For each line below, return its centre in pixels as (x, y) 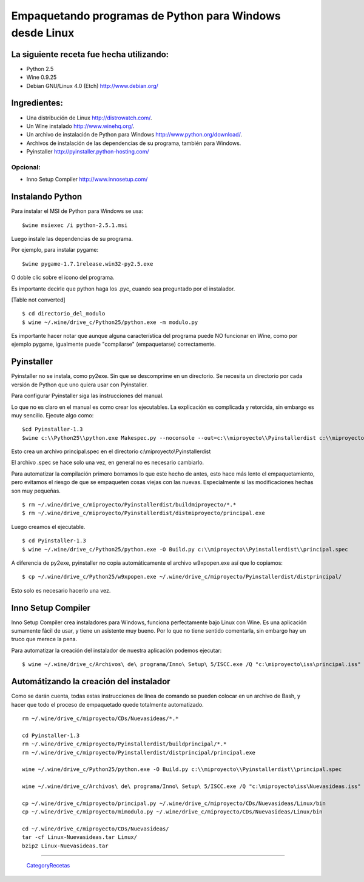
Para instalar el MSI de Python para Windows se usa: (77, 211)
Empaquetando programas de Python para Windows (146, 16)
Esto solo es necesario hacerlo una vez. (61, 590)
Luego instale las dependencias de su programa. (72, 238)
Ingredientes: (37, 103)
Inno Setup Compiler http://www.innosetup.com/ (87, 180)
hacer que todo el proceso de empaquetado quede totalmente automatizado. (108, 704)
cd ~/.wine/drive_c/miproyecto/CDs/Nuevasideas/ (96, 829)
